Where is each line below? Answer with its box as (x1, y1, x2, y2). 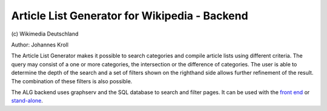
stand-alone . (11, 97, 44, 104)
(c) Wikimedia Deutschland (11, 30, 79, 37)
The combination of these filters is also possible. (11, 77, 133, 84)
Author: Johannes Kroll (11, 41, 69, 48)
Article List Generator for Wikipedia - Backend (11, 9, 248, 22)
